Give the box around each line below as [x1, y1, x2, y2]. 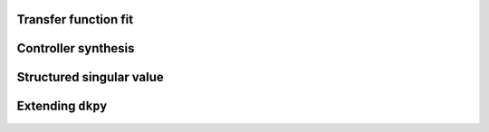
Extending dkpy [16, 99, 108, 114]
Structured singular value [16, 70, 165, 85]
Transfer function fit [16, 12, 134, 27]
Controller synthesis [16, 41, 135, 56]
